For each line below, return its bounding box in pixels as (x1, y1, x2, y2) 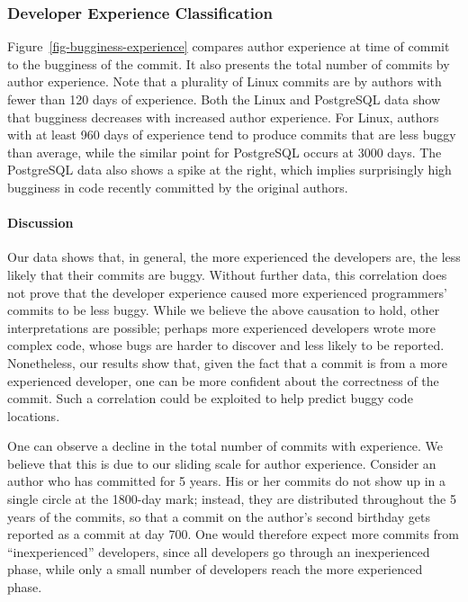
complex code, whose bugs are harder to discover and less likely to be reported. (7, 336, 445, 355)
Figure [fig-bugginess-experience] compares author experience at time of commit (7, 37, 450, 56)
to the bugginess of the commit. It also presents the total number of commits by (7, 54, 450, 73)
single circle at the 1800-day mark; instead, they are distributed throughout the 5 (7, 490, 456, 508)
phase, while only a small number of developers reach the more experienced (7, 560, 423, 579)
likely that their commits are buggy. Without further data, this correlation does (7, 265, 447, 283)
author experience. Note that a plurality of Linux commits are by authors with (7, 72, 442, 91)
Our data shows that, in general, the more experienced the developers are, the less (7, 247, 461, 266)
